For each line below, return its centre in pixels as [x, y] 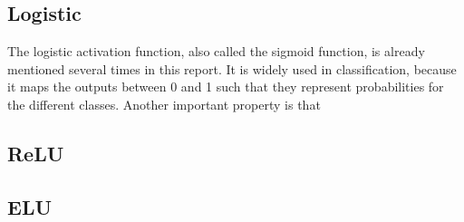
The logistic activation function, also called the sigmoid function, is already [216, 51]
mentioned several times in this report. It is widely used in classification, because [232, 68]
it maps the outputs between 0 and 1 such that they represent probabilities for [226, 87]
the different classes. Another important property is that [164, 104]
